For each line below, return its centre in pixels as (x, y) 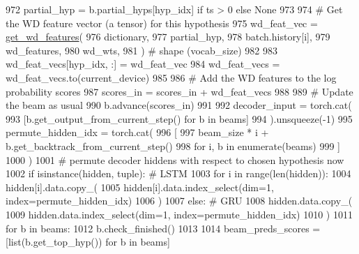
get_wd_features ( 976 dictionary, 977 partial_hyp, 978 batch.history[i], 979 (168, 37)
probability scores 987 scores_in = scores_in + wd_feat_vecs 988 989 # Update (179, 91)
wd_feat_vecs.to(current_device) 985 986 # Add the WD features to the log (171, 77)
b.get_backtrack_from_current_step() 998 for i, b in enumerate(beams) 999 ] (173, 145)
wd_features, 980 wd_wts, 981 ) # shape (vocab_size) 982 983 (142, 50)
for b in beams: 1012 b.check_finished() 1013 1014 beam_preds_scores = (163, 228)
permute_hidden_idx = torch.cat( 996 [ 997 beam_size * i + (137, 132)
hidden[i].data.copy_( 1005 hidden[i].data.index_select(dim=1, (140, 187)
